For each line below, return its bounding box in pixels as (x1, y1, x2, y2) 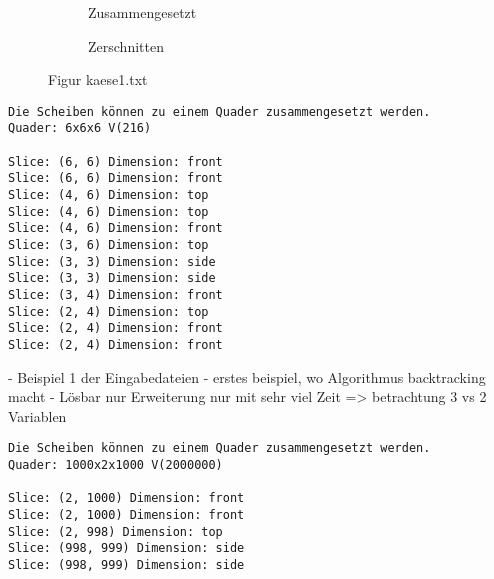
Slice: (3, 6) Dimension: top (8, 238, 209, 253)
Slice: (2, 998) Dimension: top (8, 524, 223, 539)
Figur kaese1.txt (48, 69, 148, 90)
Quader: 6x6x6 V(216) (8, 121, 152, 136)
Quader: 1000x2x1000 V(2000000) (8, 458, 223, 473)
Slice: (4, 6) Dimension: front (8, 221, 223, 236)
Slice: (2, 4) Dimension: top (8, 304, 209, 319)
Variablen (8, 405, 67, 426)
